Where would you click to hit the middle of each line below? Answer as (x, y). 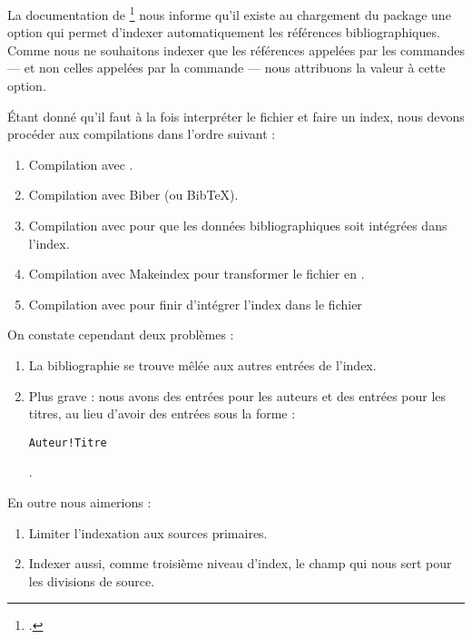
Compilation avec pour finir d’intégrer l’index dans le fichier (195, 304)
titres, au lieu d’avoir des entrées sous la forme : (162, 413)
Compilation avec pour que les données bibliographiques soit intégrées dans (238, 225)
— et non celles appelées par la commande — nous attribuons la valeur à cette (226, 68)
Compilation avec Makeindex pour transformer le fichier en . (197, 274)
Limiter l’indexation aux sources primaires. (148, 532)
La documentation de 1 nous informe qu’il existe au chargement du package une (229, 13)
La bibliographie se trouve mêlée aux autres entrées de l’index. (202, 364)
